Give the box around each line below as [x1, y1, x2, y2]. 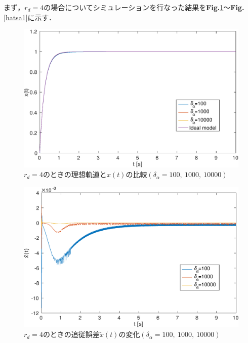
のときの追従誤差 [43, 329, 100, 339]
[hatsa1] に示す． [4, 12, 56, 22]
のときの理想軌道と [43, 169, 107, 180]
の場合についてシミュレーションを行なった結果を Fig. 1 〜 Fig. [44, 2, 244, 12]
